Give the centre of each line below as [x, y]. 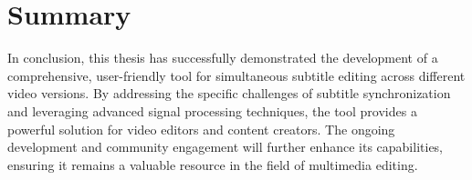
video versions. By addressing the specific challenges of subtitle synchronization [229, 93]
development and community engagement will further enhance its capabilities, [226, 147]
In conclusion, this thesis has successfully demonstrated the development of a [223, 58]
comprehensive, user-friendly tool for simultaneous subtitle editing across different [236, 75]
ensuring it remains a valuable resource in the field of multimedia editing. [213, 164]
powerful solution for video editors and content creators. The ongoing [201, 129]
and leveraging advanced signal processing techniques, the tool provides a [212, 110]
